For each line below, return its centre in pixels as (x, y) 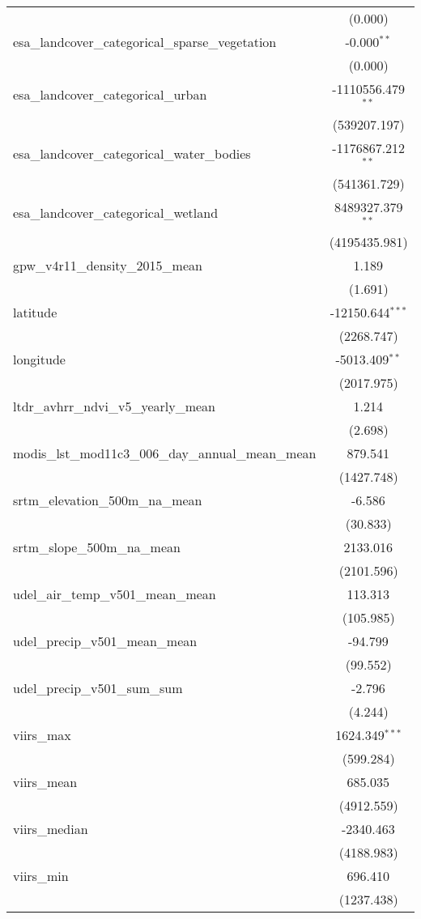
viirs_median (51, 829)
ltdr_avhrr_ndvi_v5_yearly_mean (115, 406)
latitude (35, 313)
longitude (39, 360)
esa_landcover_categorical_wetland (116, 212)
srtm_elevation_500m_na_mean (108, 500)
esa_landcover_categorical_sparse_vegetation (145, 42)
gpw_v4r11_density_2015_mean (108, 266)
